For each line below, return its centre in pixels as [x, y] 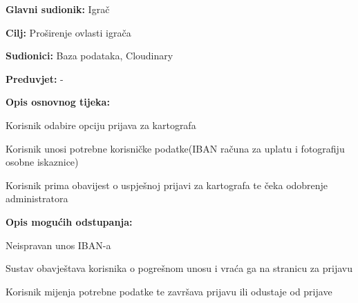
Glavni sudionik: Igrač [58, 9]
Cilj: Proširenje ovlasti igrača [68, 32]
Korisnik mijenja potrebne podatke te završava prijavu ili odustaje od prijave [169, 291]
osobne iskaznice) [42, 162]
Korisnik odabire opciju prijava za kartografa [101, 125]
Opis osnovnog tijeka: [58, 102]
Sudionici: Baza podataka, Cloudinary [89, 56]
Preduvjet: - [35, 78]
